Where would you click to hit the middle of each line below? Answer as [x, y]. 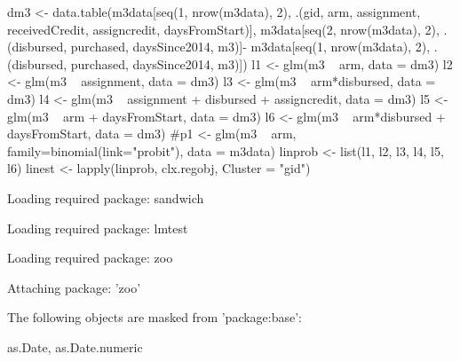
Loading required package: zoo [90, 258]
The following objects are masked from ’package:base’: [155, 317]
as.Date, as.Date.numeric [75, 346]
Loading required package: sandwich [106, 197]
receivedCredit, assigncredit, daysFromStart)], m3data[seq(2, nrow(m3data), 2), [223, 29]
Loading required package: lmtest [98, 228]
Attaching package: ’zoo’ [74, 287]
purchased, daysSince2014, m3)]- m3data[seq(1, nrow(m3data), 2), [250, 47]
